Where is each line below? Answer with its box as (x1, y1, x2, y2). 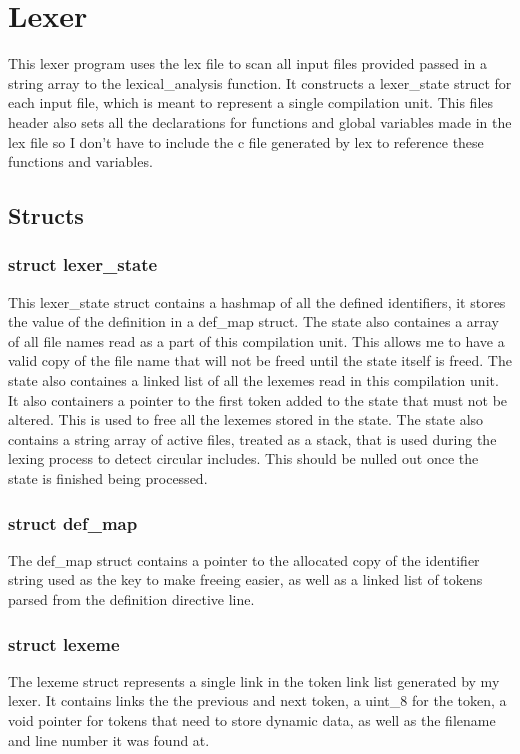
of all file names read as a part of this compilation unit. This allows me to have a (8, 330, 505, 351)
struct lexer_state (8, 252, 158, 277)
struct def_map (8, 510, 138, 535)
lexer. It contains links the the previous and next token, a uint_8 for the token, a (8, 690, 507, 711)
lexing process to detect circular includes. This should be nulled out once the (8, 448, 479, 469)
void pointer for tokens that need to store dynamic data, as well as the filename (8, 710, 496, 731)
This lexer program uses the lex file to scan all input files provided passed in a (8, 53, 488, 74)
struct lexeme (8, 631, 120, 656)
